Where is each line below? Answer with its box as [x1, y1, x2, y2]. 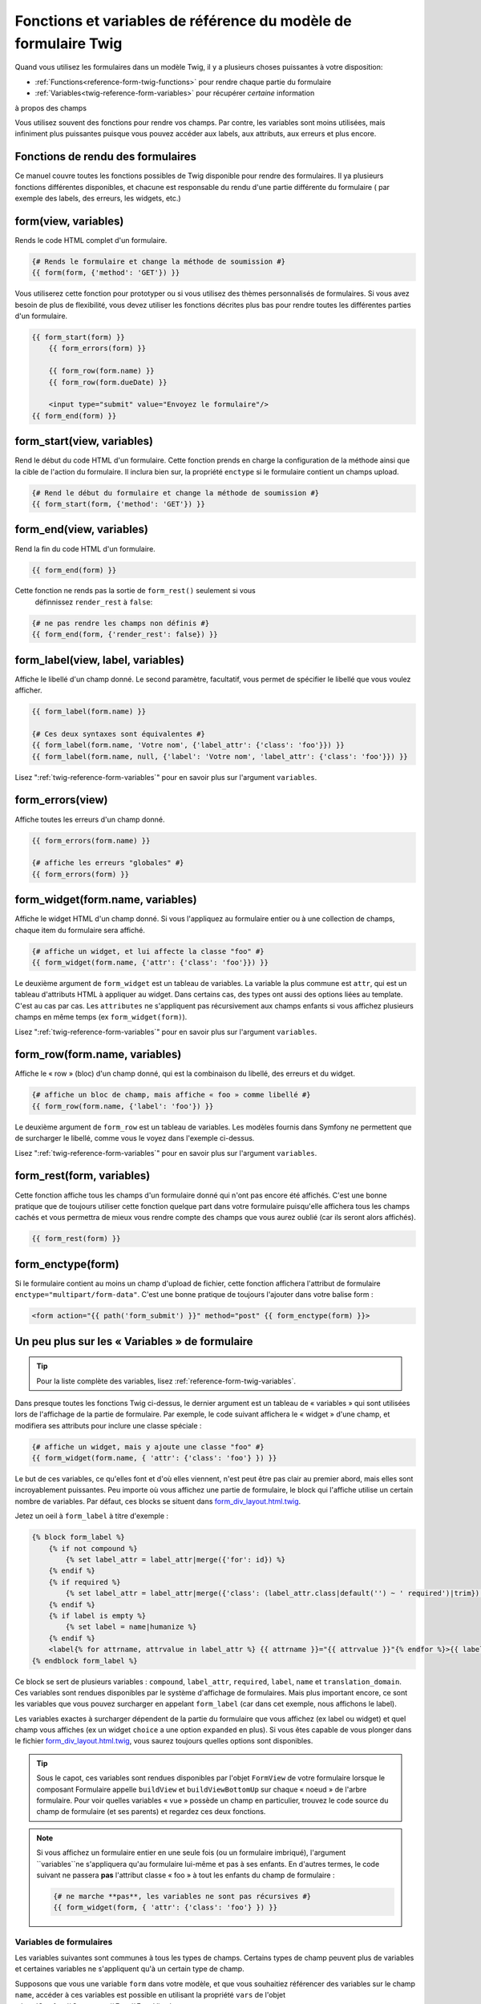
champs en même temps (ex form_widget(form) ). [14, 1012, 188, 1022]
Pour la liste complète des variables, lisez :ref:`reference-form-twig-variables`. [36, 1376, 297, 1386]
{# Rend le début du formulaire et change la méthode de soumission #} [31, 488, 320, 497]
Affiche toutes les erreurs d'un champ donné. [14, 814, 165, 824]
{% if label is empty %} [48, 1611, 147, 1620]
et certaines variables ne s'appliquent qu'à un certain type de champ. [14, 1964, 245, 1974]
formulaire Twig [14, 34, 123, 52]
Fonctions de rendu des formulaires [14, 150, 196, 164]
